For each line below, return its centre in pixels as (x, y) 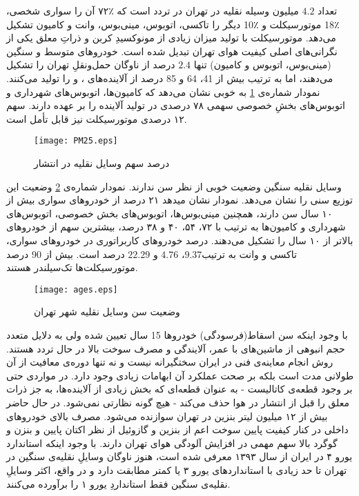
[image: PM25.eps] (76, 141)
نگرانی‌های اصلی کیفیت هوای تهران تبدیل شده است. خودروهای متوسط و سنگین (172, 51)
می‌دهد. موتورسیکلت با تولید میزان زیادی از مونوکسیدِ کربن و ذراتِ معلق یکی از (171, 38)
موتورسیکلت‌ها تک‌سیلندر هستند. (72, 267)
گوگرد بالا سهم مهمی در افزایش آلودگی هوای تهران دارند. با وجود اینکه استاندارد (172, 443)
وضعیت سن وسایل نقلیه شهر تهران (107, 311)
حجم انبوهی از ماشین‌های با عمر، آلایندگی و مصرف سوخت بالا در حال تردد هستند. (176, 348)
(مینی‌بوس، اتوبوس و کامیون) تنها (262, 65)
